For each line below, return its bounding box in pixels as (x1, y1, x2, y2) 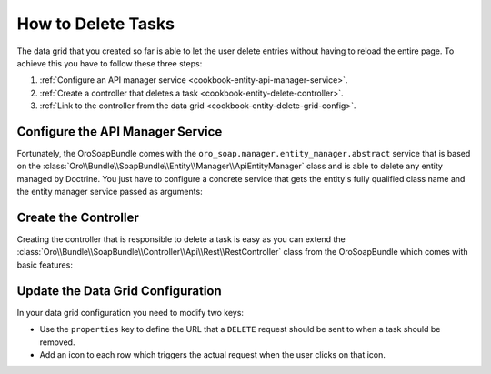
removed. (39, 337, 75, 348)
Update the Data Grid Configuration (16, 283, 222, 298)
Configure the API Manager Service (16, 124, 223, 139)
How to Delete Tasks (16, 14, 175, 34)
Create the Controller (16, 210, 140, 225)
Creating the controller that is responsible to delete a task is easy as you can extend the (16, 234, 346, 245)
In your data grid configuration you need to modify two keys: (16, 307, 245, 318)
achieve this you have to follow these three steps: (16, 57, 203, 68)
